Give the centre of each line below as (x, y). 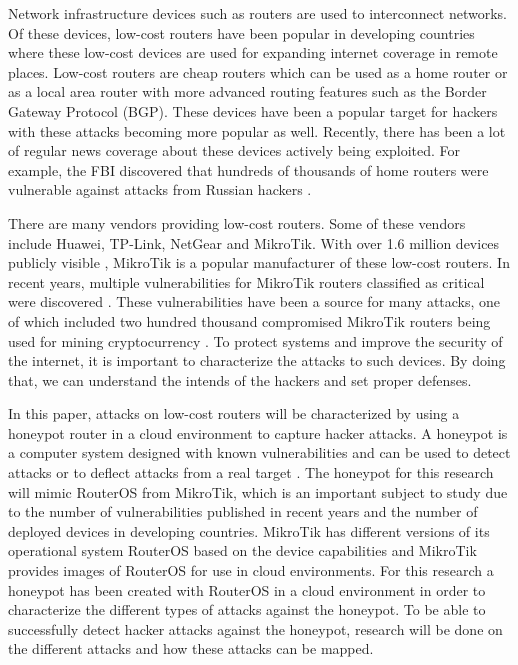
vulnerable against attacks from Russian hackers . (160, 189)
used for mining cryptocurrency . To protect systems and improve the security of (255, 340)
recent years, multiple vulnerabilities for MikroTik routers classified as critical (246, 281)
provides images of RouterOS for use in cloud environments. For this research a (251, 570)
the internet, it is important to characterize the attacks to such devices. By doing (257, 360)
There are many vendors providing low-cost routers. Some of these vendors (237, 222)
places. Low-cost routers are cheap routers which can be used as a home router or (258, 71)
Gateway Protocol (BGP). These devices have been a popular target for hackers (253, 110)
